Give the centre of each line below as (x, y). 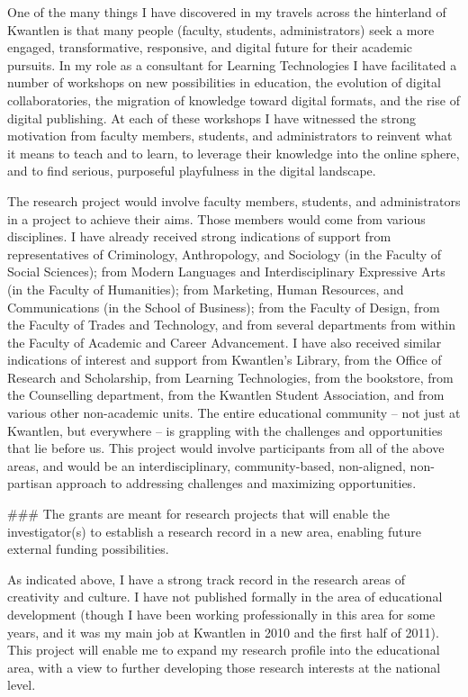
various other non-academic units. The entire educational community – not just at (234, 413)
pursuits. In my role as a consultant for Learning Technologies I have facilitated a (232, 64)
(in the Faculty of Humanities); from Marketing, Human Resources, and (206, 289)
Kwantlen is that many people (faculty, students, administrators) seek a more (221, 29)
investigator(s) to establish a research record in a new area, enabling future (214, 531)
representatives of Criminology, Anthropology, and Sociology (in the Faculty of (225, 253)
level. (22, 685)
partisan (30, 483)
